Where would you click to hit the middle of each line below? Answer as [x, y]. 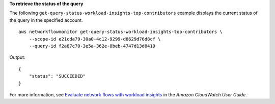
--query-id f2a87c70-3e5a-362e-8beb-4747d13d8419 [92, 46]
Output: [17, 57]
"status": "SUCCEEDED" [57, 76]
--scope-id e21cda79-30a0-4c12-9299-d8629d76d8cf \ [95, 39]
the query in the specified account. [46, 20]
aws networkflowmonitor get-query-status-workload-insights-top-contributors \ [120, 32]
